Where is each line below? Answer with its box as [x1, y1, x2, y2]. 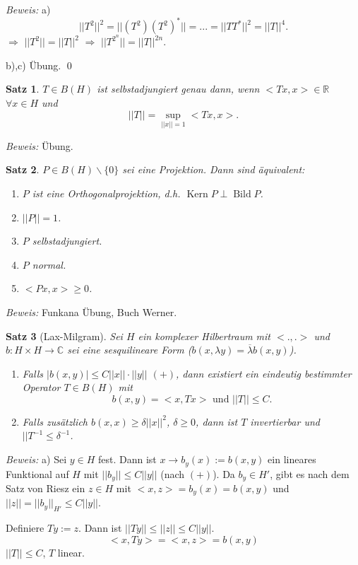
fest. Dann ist [97, 452, 157, 467]
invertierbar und [250, 414, 320, 429]
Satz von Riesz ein [6, 480, 85, 495]
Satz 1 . [6, 81, 40, 96]
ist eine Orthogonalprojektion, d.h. [32, 185, 181, 200]
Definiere [6, 520, 44, 535]
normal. [32, 257, 66, 272]
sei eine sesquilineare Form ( [67, 342, 192, 357]
